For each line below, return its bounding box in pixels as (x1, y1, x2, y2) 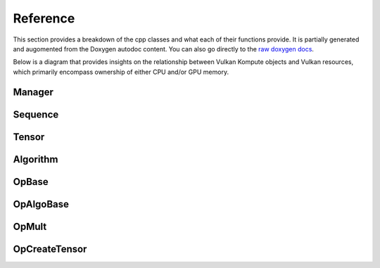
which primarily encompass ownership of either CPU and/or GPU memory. (13, 68, 229, 76)
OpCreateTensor (13, 243, 87, 255)
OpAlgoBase (13, 198, 70, 210)
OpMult (13, 220, 47, 232)
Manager (13, 86, 54, 98)
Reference (13, 11, 75, 26)
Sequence (13, 108, 59, 120)
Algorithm (13, 153, 58, 165)
